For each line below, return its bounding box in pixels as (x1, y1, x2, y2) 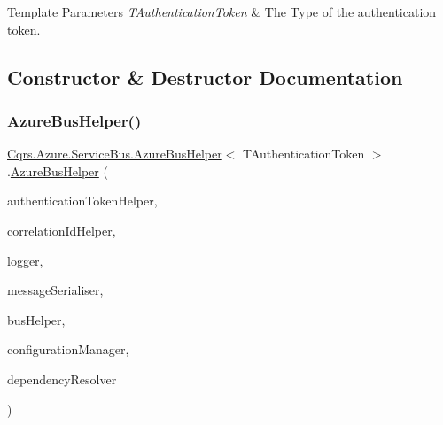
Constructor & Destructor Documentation (7, 63, 403, 90)
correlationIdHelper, (7, 220, 116, 239)
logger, (7, 251, 43, 269)
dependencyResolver (7, 369, 117, 388)
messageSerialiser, (7, 281, 104, 299)
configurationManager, (7, 340, 129, 359)
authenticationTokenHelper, (7, 191, 158, 210)
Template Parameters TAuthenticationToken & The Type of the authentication (7, 3, 437, 20)
